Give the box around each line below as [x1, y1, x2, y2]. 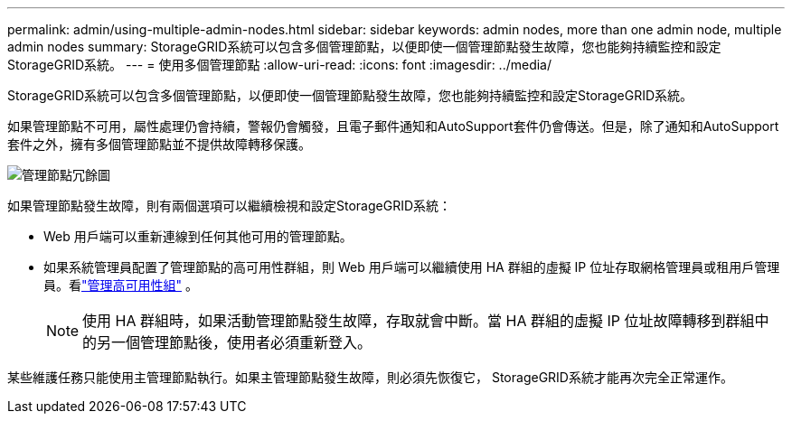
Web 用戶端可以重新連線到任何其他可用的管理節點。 [43, 229, 353, 244]
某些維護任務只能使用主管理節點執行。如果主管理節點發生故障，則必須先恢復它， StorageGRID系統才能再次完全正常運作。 [7, 370, 733, 385]
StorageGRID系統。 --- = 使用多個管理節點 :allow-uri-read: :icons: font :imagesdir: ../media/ [7, 57, 552, 72]
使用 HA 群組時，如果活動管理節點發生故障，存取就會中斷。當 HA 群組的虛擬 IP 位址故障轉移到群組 [82, 312, 755, 330]
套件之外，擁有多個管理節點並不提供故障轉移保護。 [7, 136, 311, 152]
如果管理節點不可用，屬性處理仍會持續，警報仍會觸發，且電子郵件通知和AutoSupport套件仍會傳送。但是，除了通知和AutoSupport [7, 118, 779, 134]
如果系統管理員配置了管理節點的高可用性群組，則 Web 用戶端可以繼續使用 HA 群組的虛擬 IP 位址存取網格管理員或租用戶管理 [43, 259, 780, 275]
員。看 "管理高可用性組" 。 [43, 277, 198, 293]
